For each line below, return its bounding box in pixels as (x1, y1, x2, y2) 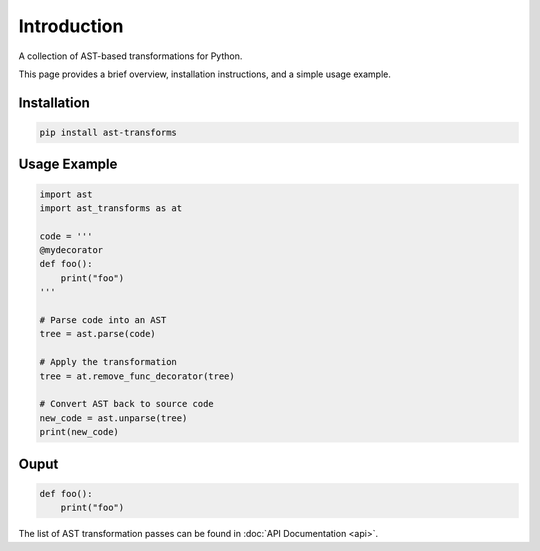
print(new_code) (39, 426, 120, 438)
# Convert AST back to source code (39, 398, 214, 410)
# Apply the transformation (39, 356, 177, 368)
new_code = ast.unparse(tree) (39, 412, 188, 424)
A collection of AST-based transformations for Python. (18, 50, 243, 62)
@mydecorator (39, 245, 104, 256)
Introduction (18, 15, 124, 37)
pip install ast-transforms (39, 126, 177, 138)
